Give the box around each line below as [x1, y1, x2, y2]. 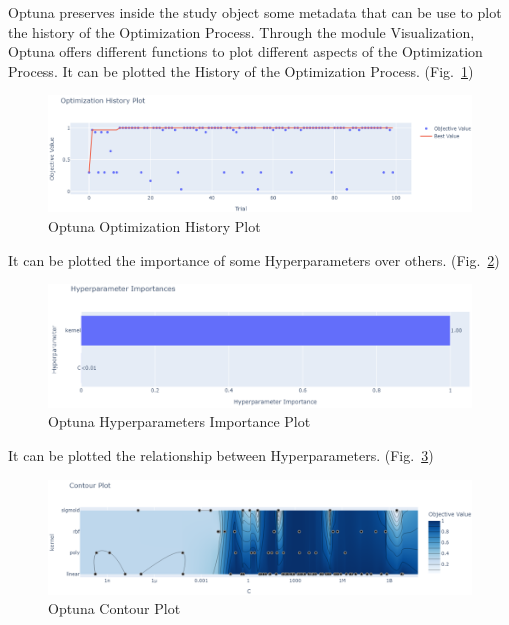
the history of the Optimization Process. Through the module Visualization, [8, 21, 475, 42]
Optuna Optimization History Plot [48, 216, 261, 236]
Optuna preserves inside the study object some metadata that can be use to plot [8, 2, 502, 22]
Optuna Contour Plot [48, 598, 181, 619]
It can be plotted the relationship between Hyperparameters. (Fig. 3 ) [8, 445, 434, 466]
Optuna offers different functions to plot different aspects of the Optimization [8, 41, 483, 62]
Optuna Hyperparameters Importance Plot [48, 411, 311, 432]
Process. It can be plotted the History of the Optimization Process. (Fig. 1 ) [8, 60, 474, 81]
